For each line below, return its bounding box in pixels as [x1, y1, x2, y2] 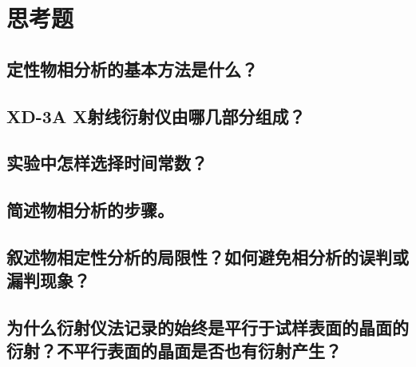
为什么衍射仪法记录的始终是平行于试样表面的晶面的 [6, 315, 409, 340]
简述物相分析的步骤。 [6, 197, 174, 222]
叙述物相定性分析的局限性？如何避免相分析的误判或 [6, 244, 409, 269]
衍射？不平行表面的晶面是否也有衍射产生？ [6, 338, 342, 363]
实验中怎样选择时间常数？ [6, 150, 208, 175]
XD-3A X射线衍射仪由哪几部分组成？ [6, 103, 306, 128]
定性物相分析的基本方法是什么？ [6, 56, 258, 81]
